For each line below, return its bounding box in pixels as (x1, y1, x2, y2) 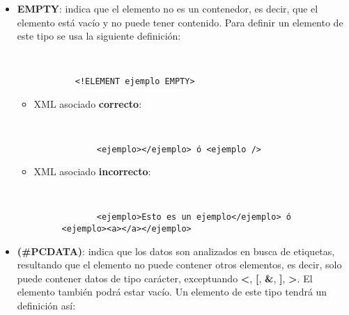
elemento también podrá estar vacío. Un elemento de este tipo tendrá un (17, 284, 327, 299)
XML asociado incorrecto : (33, 164, 151, 179)
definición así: (17, 298, 76, 312)
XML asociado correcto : (33, 96, 142, 111)
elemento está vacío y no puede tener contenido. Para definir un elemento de (17, 15, 343, 29)
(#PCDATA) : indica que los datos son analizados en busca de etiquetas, (17, 243, 335, 258)
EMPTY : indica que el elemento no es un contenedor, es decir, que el (17, 1, 318, 15)
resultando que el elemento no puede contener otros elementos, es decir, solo (17, 257, 342, 272)
